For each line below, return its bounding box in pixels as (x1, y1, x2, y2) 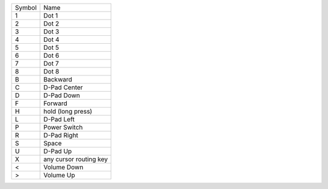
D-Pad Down (43, 91, 80, 100)
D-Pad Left (43, 115, 75, 123)
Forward (43, 99, 67, 108)
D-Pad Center (43, 83, 83, 91)
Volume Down (43, 163, 84, 171)
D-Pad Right (43, 131, 78, 139)
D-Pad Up (43, 147, 72, 155)
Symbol (15, 4, 37, 12)
